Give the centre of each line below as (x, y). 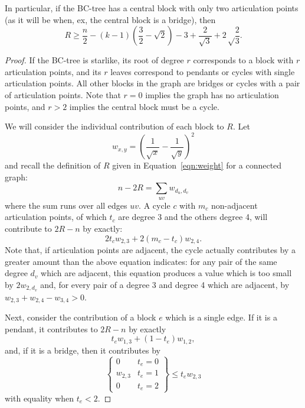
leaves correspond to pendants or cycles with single (203, 71)
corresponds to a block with (243, 60)
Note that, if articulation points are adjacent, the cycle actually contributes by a (150, 250)
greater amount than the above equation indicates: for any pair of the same (141, 261)
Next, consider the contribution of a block (81, 317)
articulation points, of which (56, 217)
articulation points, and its (53, 71)
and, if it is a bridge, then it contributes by (83, 350)
